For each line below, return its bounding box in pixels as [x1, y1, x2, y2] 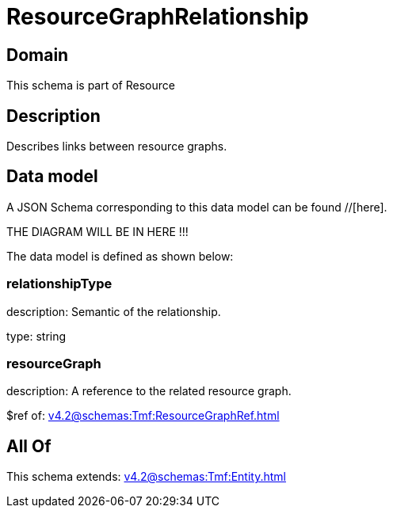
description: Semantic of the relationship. [6, 304, 221, 318]
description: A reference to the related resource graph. [6, 384, 292, 398]
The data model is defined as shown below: [6, 249, 234, 263]
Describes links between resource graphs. [6, 139, 227, 154]
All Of [6, 436, 52, 456]
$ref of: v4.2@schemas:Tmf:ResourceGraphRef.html [6, 409, 280, 423]
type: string [6, 329, 67, 343]
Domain [6, 44, 69, 65]
